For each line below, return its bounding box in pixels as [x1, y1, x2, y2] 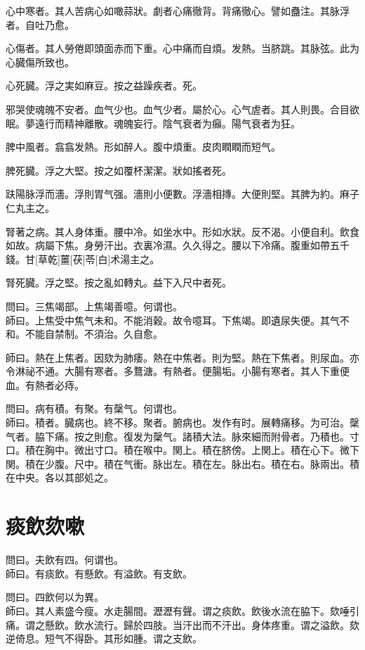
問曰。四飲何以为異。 [6, 590, 104, 604]
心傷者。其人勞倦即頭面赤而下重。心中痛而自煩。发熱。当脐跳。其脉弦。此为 [6, 41, 359, 56]
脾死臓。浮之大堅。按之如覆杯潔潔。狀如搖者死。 [6, 162, 232, 177]
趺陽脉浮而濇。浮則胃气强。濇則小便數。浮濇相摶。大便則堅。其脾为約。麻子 [6, 186, 359, 201]
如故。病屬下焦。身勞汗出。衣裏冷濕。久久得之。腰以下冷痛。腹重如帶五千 [6, 238, 350, 253]
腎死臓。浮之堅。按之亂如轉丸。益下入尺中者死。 [6, 275, 232, 290]
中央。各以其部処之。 [15, 470, 114, 485]
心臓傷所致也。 [6, 54, 74, 69]
